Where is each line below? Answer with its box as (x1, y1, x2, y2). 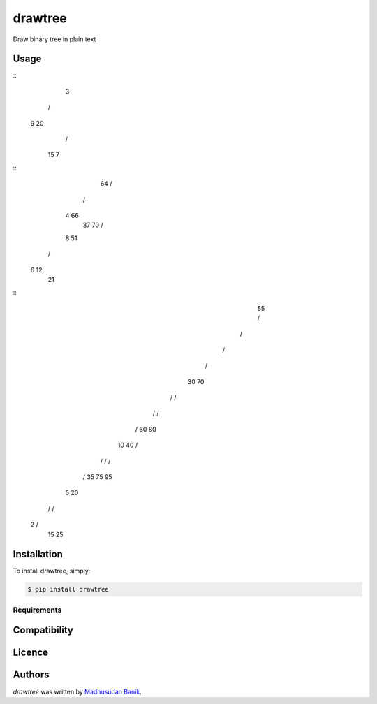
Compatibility (13, 624, 73, 636)
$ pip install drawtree (27, 585, 110, 594)
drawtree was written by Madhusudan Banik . (13, 687, 142, 696)
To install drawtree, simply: (13, 566, 91, 575)
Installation (13, 548, 63, 560)
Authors (13, 669, 50, 681)
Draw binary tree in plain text (13, 35, 96, 43)
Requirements (13, 605, 62, 615)
